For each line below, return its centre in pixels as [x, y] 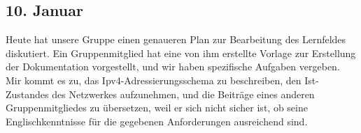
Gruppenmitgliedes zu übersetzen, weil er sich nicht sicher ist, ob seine [157, 108]
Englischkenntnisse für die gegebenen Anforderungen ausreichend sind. [157, 121]
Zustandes [27, 94]
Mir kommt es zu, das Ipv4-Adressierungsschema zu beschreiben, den [154, 80]
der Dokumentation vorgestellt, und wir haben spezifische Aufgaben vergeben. [173, 66]
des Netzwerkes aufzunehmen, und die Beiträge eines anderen [183, 94]
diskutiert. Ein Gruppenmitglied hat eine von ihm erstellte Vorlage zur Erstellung [181, 53]
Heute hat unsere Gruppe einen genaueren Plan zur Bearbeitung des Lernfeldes [176, 39]
